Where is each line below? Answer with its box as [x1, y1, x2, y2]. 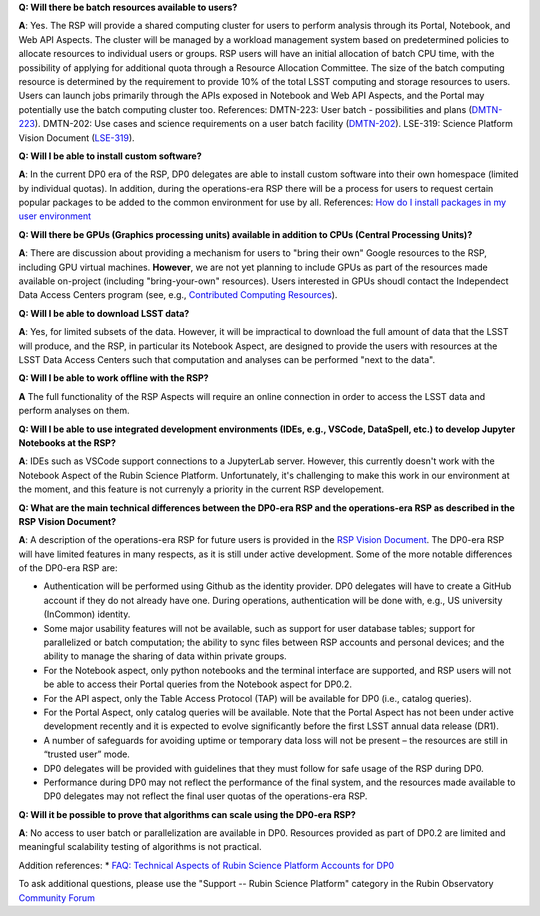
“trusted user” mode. [43, 748, 130, 760]
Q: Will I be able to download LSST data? [18, 307, 190, 319]
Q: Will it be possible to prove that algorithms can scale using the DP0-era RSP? [18, 808, 357, 820]
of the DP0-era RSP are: [18, 562, 118, 574]
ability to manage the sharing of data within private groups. [43, 650, 287, 662]
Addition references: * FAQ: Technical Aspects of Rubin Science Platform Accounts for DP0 [18, 859, 395, 871]
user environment [18, 210, 92, 222]
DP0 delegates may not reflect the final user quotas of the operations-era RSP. [43, 790, 368, 802]
